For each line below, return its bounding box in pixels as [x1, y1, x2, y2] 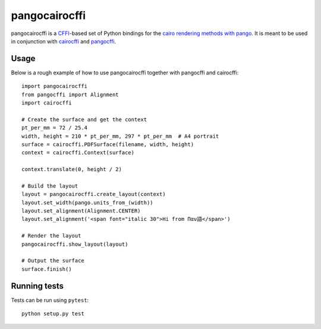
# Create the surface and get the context [21, 116, 147, 123]
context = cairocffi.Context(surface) [21, 149, 135, 156]
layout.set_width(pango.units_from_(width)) [21, 199, 154, 206]
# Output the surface [21, 257, 84, 264]
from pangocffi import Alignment [21, 91, 119, 98]
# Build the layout [21, 182, 78, 189]
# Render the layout [21, 232, 81, 239]
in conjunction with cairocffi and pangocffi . [11, 37, 117, 45]
